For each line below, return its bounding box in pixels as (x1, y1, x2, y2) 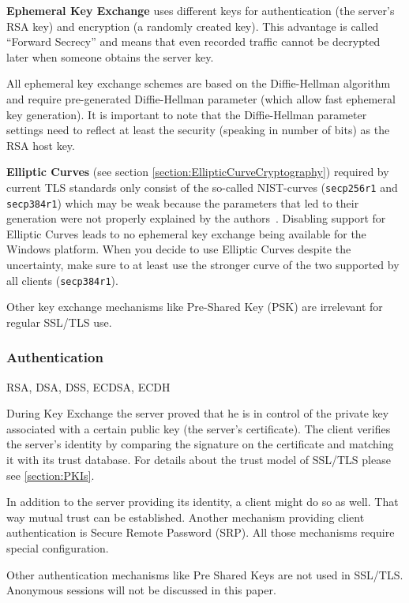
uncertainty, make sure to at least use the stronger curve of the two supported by (6, 257, 400, 273)
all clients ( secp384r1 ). (6, 272, 118, 288)
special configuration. (6, 540, 109, 556)
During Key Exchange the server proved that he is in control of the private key (6, 405, 389, 421)
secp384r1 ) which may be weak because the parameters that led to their (6, 194, 359, 211)
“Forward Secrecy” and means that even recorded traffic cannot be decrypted (6, 33, 381, 50)
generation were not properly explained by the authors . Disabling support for (6, 210, 386, 227)
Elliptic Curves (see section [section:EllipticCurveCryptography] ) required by (6, 163, 389, 180)
